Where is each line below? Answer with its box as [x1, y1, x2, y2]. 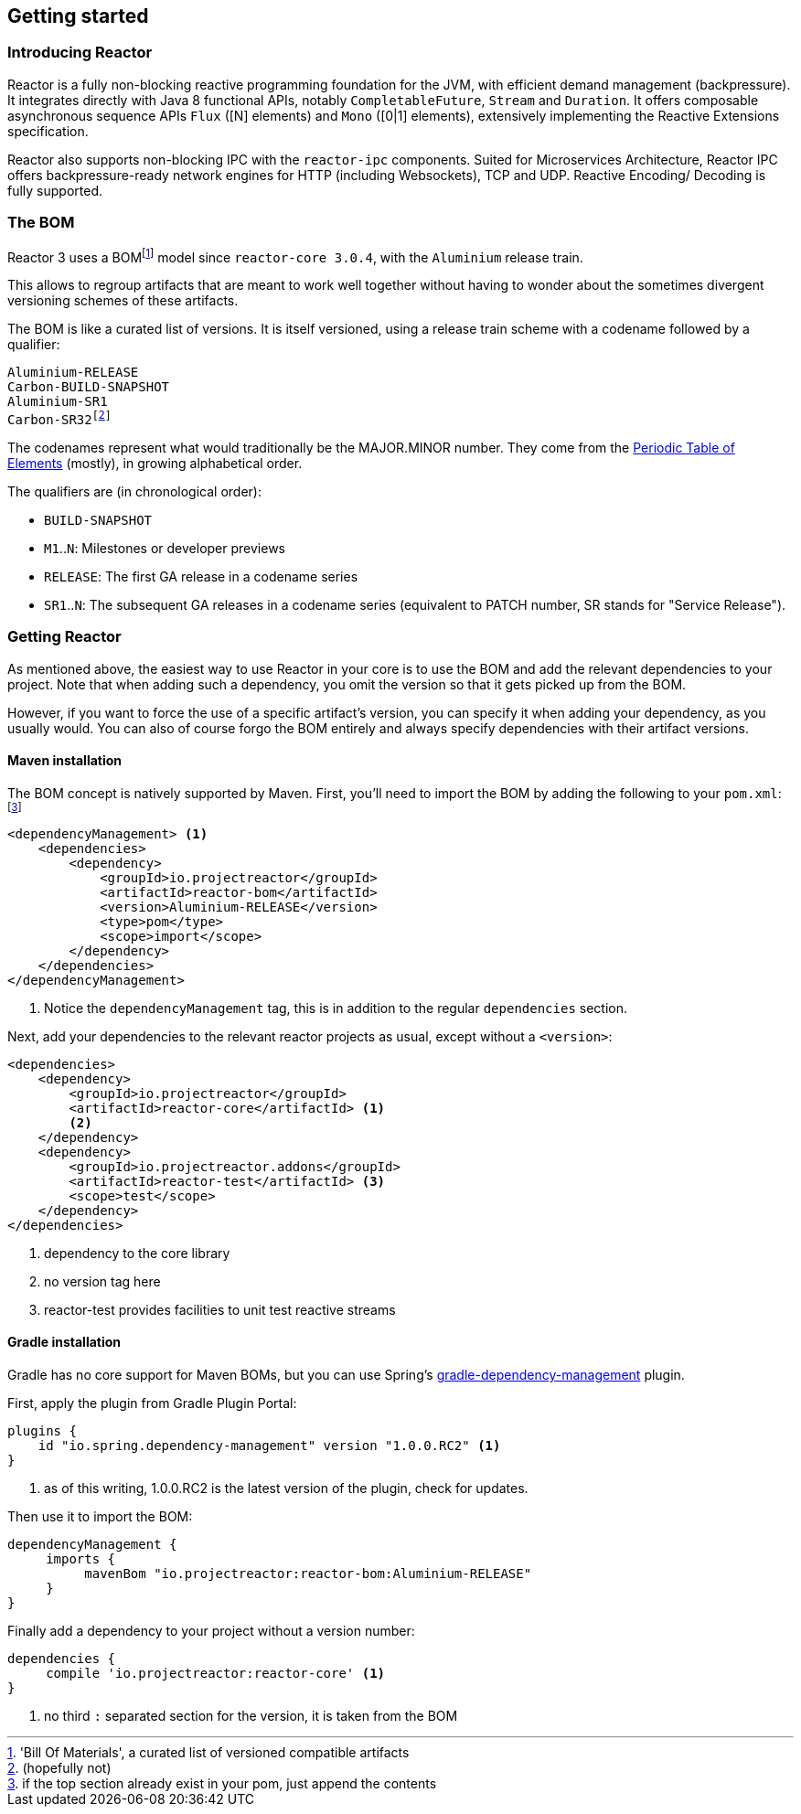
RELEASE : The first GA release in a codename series [44, 568, 358, 584]
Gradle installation [7, 1334, 122, 1350]
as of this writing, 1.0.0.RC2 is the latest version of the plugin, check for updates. [44, 1480, 529, 1497]
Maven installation [7, 752, 123, 769]
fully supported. [7, 182, 103, 198]
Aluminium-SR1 [7, 394, 108, 410]
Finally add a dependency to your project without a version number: [7, 1623, 415, 1639]
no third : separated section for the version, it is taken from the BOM [44, 1708, 458, 1724]
